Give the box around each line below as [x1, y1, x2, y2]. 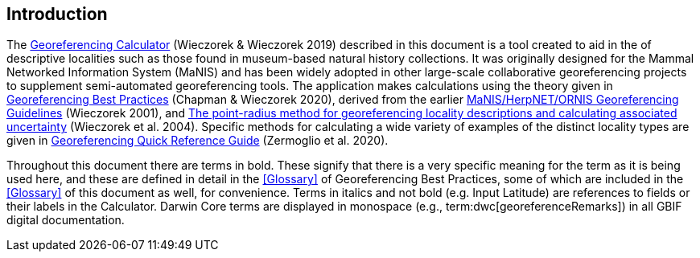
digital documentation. [6, 213, 125, 227]
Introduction [6, 4, 108, 24]
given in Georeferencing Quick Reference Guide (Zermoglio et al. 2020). [6, 133, 389, 148]
